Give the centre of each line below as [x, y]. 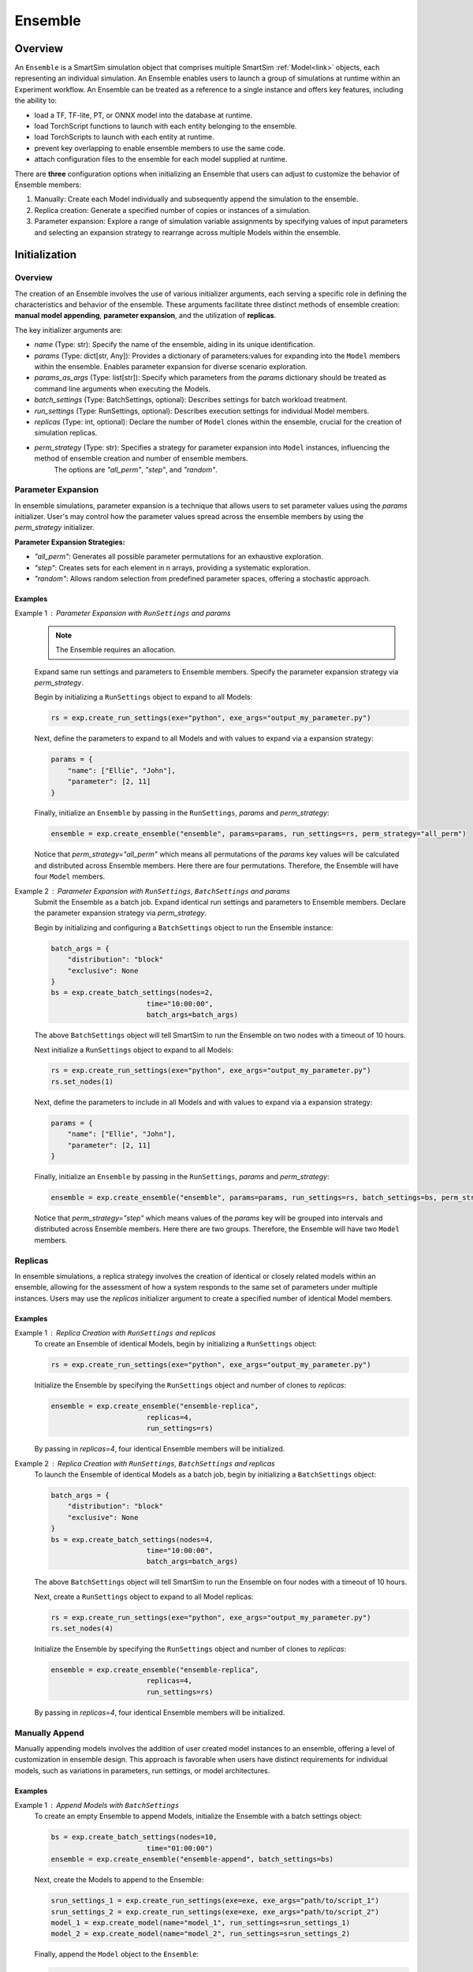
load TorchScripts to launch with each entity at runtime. [124, 137]
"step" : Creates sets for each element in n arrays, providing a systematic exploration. [172, 567]
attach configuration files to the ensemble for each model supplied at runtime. [161, 159]
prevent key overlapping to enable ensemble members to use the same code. [160, 148]
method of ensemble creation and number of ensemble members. [141, 458]
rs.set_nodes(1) [82, 1081]
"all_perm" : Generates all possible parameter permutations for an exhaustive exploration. [179, 557]
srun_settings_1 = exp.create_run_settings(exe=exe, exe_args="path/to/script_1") [215, 1901]
